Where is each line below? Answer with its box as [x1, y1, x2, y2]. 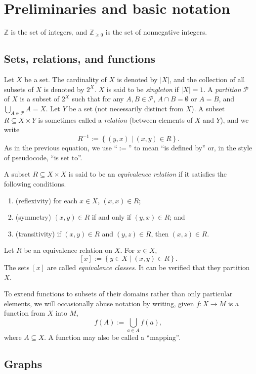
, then [151, 228, 169, 238]
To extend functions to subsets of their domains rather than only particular [4, 288, 233, 299]
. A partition [203, 84, 241, 94]
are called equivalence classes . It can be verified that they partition [47, 262, 250, 272]
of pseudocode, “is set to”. [4, 152, 83, 162]
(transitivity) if [15, 228, 61, 238]
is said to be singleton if [106, 84, 179, 94]
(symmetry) [15, 212, 51, 222]
